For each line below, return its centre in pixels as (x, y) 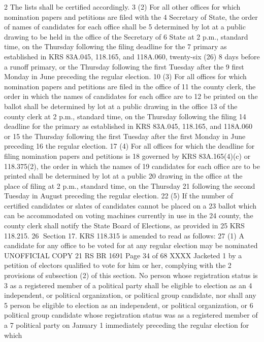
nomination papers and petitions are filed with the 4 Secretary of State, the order (131, 16)
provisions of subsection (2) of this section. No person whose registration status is (131, 275)
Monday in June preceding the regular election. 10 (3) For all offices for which (125, 76)
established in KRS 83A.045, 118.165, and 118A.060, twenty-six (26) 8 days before (132, 56)
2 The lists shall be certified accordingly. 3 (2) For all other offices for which (122, 7)
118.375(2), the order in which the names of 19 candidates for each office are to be (132, 166)
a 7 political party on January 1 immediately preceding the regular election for (127, 325)
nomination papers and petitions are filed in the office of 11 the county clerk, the (130, 86)
